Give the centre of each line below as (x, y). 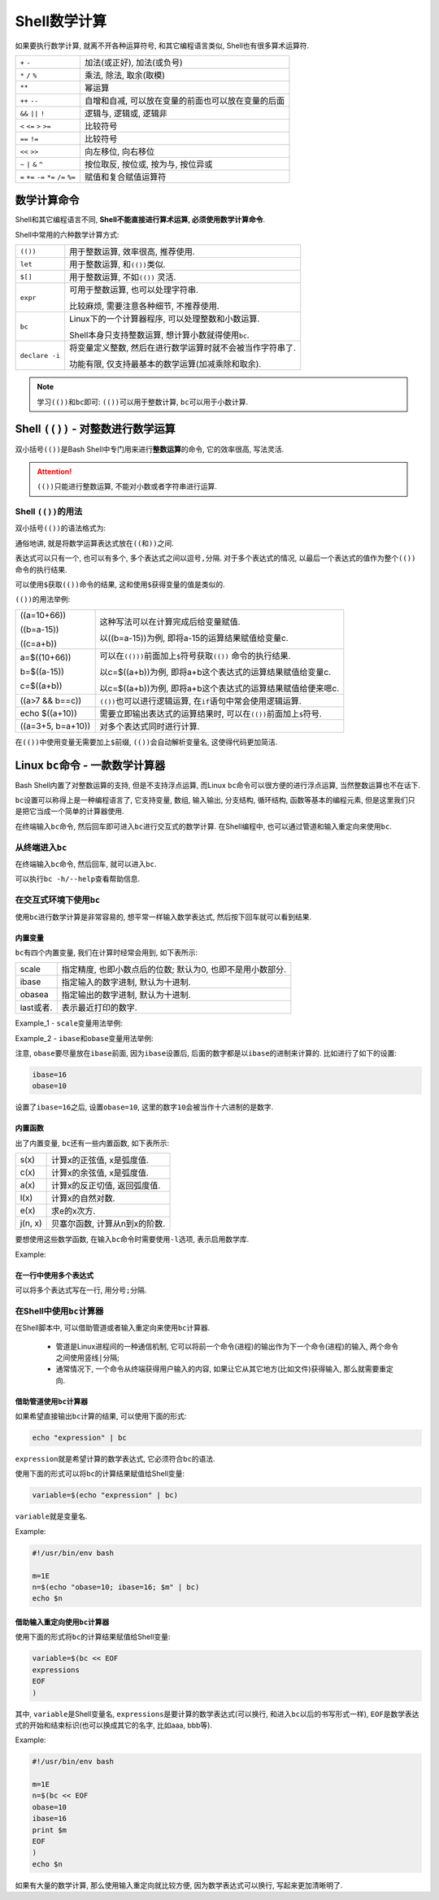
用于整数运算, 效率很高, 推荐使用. (132, 252)
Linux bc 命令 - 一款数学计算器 (90, 765)
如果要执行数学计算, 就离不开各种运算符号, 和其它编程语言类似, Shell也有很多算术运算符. (162, 46)
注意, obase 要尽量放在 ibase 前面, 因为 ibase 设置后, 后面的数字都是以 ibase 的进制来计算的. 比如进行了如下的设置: (206, 1053)
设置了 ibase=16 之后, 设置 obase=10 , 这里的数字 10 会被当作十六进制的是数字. (144, 1107)
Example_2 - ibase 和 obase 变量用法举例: (84, 1038)
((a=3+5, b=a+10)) (55, 726)
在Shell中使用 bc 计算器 (59, 1311)
